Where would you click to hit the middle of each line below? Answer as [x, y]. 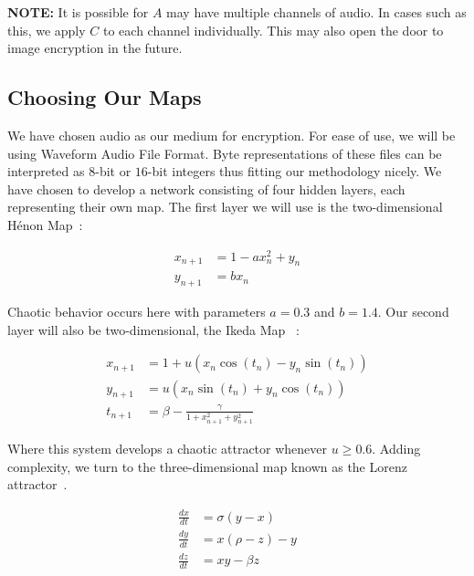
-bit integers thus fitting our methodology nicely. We [295, 171]
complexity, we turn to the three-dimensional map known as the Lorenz [207, 466]
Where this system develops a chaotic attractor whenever [168, 449]
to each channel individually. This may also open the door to [273, 30]
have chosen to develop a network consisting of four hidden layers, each [206, 189]
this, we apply [47, 30]
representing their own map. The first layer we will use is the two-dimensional [225, 207]
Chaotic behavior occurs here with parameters [137, 312]
